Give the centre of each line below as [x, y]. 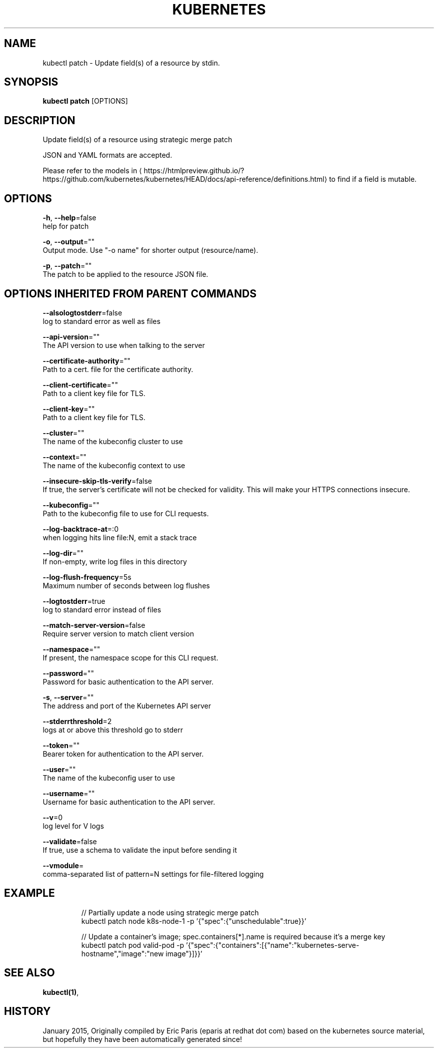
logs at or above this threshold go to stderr [113, 730]
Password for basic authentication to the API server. [128, 681]
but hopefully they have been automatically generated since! [142, 1039]
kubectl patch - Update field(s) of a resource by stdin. [131, 63]
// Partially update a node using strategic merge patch [170, 912]
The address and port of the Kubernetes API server [127, 706]
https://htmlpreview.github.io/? [194, 171]
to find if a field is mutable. [373, 179]
